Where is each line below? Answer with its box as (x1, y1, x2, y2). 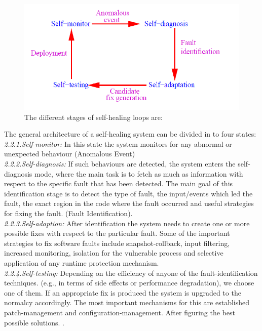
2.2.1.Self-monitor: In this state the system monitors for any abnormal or (4, 138, 232, 149)
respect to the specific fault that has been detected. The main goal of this (4, 178, 233, 189)
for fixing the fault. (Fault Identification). (4, 208, 133, 219)
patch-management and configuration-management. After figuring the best (4, 307, 235, 317)
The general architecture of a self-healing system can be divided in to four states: (4, 129, 256, 139)
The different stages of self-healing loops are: (24, 111, 163, 122)
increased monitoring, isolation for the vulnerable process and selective (4, 247, 223, 258)
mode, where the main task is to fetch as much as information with (34, 168, 243, 179)
